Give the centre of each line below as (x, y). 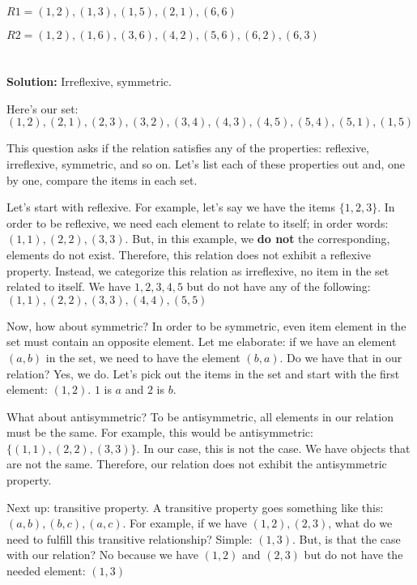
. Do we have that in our (341, 357)
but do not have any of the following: (279, 286)
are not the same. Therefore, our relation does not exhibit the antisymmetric (197, 464)
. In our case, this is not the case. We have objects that (273, 448)
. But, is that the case (347, 538)
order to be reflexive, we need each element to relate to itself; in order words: (198, 222)
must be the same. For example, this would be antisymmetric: (160, 432)
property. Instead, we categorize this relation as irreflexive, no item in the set (198, 270)
